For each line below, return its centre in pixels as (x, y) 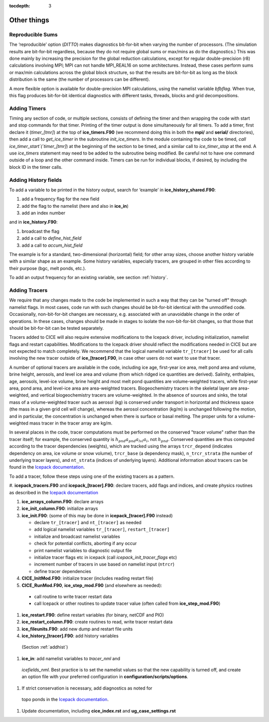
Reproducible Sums (33, 34)
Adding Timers (28, 108)
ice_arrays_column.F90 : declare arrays (63, 501)
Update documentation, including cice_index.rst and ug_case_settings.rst (99, 711)
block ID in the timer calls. (36, 167)
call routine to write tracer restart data (73, 596)
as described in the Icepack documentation (54, 492)
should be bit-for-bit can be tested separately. (57, 328)
